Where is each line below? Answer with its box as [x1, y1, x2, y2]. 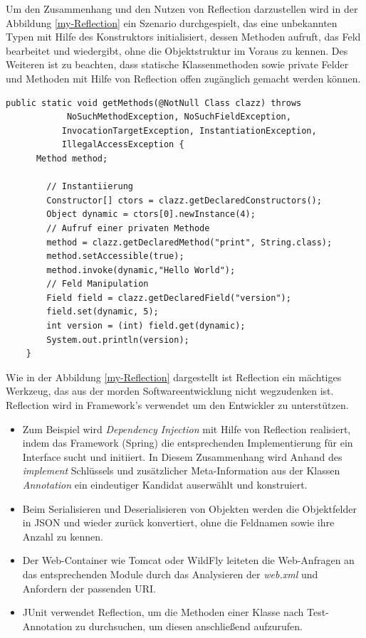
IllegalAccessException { [61, 139, 184, 150]
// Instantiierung [46, 181, 133, 192]
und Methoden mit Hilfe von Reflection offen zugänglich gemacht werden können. [6, 70, 361, 85]
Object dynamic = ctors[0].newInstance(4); [46, 209, 256, 220]
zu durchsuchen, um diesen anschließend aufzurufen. [75, 618, 303, 633]
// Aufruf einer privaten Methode [46, 223, 210, 233]
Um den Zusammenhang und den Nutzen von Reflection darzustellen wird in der [6, 1, 358, 16]
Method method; [36, 153, 108, 164]
